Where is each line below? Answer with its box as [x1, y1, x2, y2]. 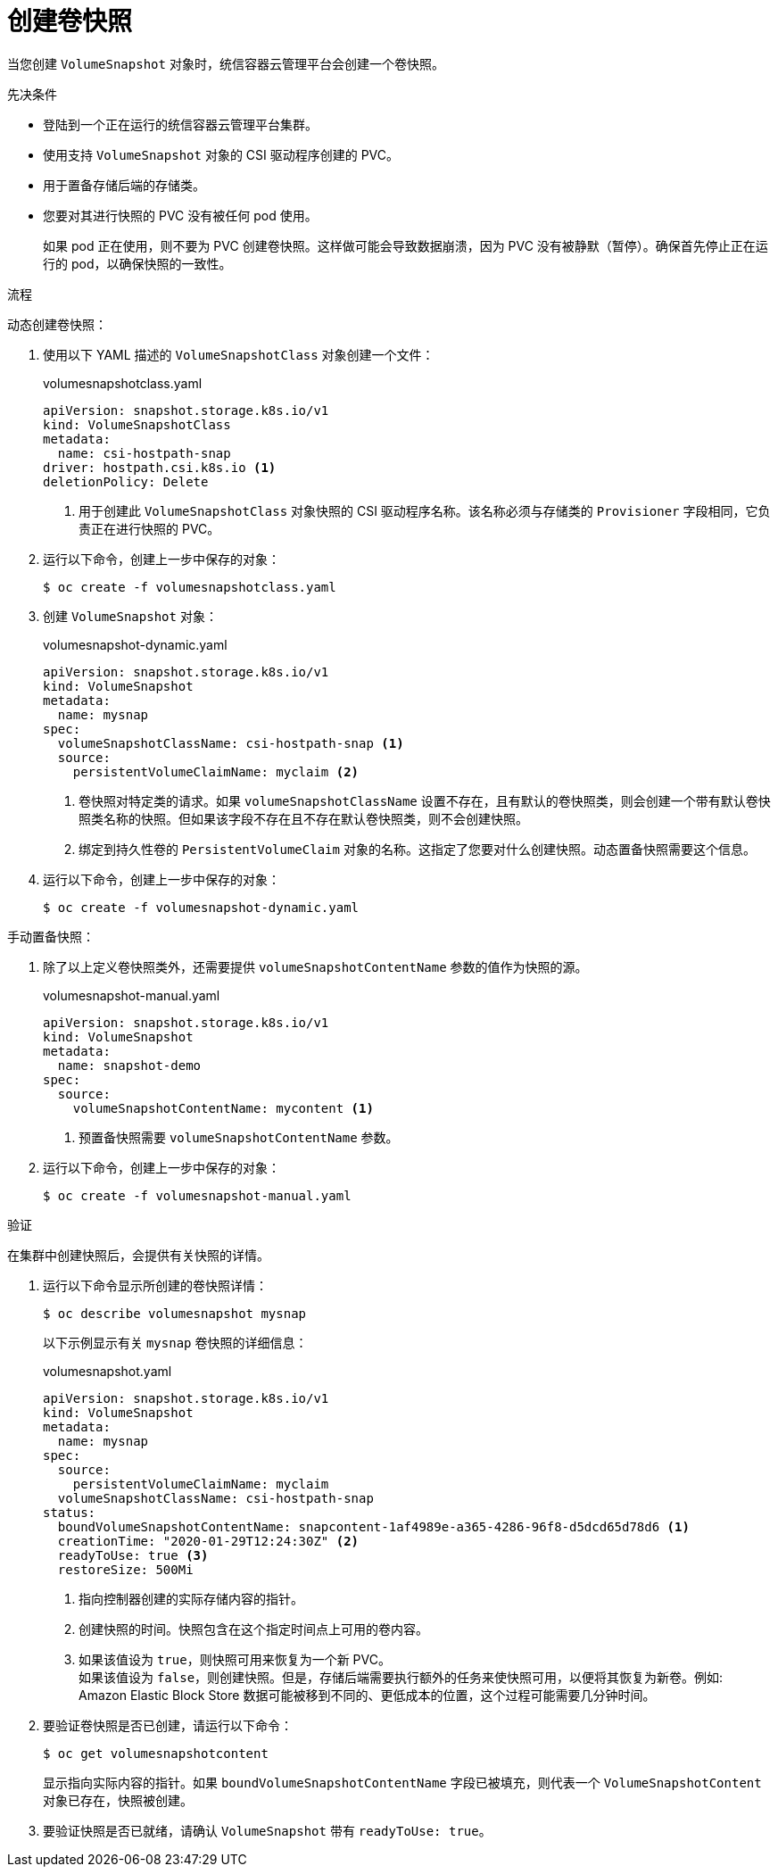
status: [43, 1505, 96, 1520]
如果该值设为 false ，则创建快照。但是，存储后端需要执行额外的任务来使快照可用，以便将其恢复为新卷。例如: [79, 1669, 724, 1685]
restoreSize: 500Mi [57, 1562, 194, 1577]
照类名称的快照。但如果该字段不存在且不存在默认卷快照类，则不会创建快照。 [79, 810, 528, 826]
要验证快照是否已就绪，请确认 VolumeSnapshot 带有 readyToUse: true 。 [43, 1822, 492, 1838]
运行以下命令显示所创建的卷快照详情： [43, 1277, 268, 1293]
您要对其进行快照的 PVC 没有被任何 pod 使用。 [43, 207, 318, 223]
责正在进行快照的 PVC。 [79, 520, 220, 536]
